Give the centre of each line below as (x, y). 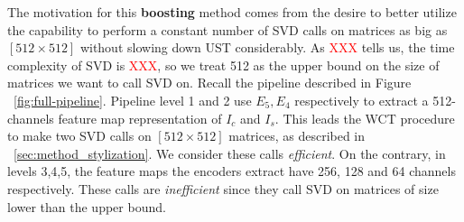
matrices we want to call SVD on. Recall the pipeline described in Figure (209, 83)
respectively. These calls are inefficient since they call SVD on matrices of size (223, 188)
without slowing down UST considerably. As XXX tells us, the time (267, 47)
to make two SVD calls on (79, 136)
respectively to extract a (362, 100)
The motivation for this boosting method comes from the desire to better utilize (232, 12)
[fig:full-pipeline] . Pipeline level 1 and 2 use (133, 100)
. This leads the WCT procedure (365, 118)
